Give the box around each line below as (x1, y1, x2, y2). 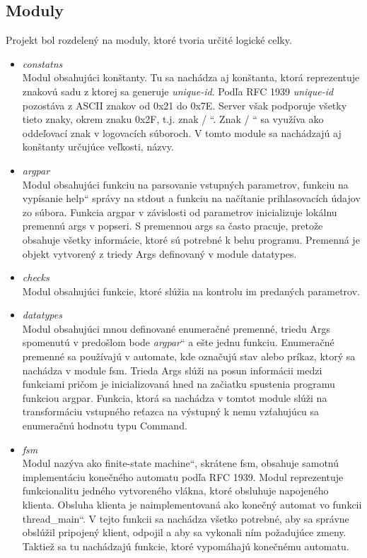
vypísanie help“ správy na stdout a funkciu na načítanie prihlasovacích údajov (22, 191, 361, 206)
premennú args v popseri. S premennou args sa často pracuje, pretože (22, 218, 323, 233)
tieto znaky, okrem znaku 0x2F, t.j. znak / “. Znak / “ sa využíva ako (22, 112, 324, 126)
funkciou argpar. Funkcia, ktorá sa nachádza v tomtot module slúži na (22, 390, 327, 405)
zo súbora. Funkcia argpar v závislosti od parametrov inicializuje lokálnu (22, 204, 337, 219)
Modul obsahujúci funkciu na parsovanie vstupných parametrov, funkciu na (22, 177, 349, 191)
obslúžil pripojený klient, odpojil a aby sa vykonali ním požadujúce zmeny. (22, 525, 346, 540)
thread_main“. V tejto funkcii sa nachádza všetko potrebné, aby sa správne (22, 511, 349, 526)
